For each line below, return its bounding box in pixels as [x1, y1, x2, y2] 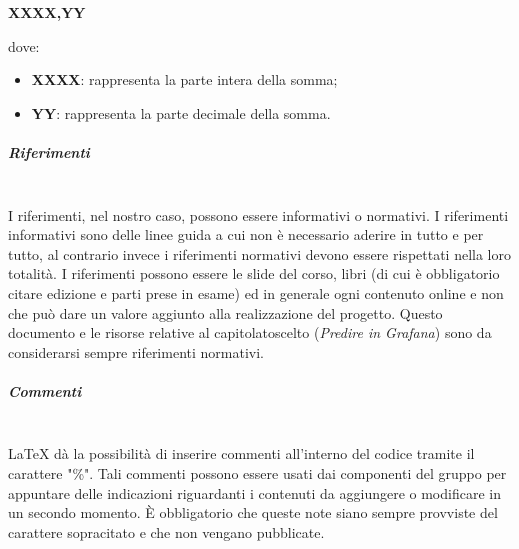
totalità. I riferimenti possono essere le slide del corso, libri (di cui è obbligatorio [8, 263, 500, 284]
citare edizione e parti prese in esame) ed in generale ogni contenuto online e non [8, 282, 504, 303]
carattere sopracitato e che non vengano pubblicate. [8, 521, 325, 542]
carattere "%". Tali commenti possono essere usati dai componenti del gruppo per [8, 463, 507, 484]
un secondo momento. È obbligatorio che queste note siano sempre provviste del [8, 502, 498, 523]
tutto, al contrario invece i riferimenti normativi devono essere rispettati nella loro [8, 243, 511, 264]
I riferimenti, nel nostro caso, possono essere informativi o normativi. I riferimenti [8, 204, 509, 225]
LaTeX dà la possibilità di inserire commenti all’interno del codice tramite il [8, 443, 475, 464]
